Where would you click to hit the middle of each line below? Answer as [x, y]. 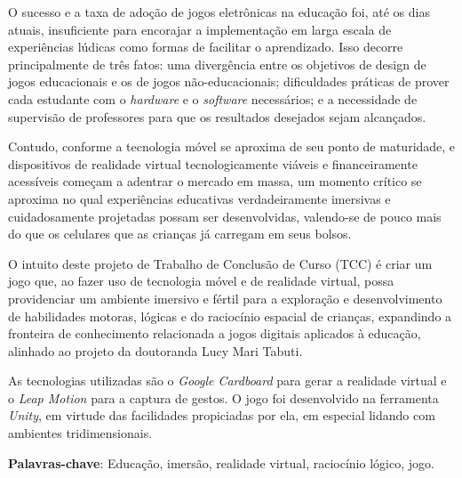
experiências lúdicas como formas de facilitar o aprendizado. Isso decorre [206, 47]
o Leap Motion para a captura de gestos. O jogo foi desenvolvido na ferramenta [223, 397]
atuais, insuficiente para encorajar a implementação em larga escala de [200, 29]
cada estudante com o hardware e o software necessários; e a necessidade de [213, 98]
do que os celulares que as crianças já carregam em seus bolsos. [180, 234]
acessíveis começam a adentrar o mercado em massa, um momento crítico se [215, 181]
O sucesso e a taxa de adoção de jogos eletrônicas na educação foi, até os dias [219, 12]
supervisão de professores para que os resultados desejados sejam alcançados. [217, 116]
